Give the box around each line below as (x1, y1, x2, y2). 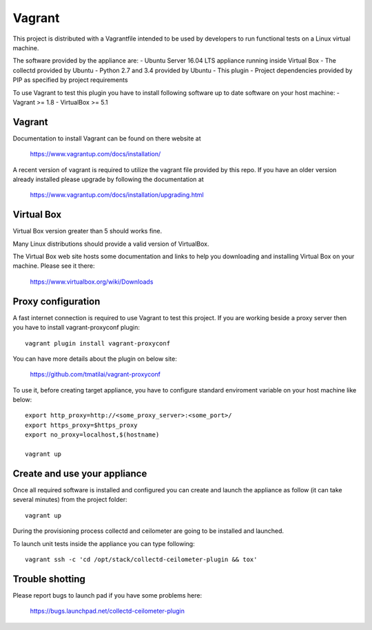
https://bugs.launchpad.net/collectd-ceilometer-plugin (30, 607, 185, 616)
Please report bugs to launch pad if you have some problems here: (12, 591, 203, 599)
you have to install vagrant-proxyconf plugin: (12, 324, 141, 332)
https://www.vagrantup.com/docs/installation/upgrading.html (30, 191, 204, 199)
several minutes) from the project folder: (12, 496, 127, 504)
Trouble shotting (12, 573, 86, 585)
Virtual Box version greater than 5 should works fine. (12, 227, 162, 235)
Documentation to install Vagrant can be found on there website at (12, 134, 201, 143)
